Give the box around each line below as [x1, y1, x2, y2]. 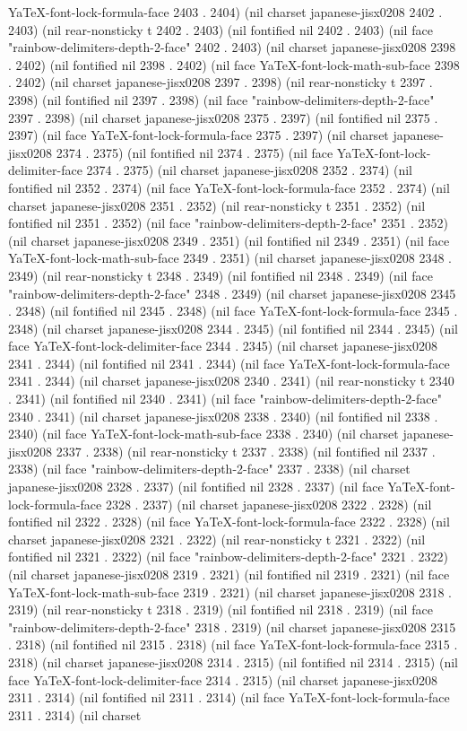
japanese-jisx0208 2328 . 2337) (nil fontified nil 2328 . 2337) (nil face [8, 477, 384, 496]
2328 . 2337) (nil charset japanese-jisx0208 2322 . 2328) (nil [105, 494, 432, 513]
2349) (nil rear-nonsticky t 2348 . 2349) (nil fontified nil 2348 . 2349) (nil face [8, 265, 433, 284]
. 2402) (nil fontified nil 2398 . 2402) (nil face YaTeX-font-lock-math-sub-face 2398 [8, 55, 460, 74]
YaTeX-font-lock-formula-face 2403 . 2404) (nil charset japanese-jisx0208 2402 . [8, 3, 443, 21]
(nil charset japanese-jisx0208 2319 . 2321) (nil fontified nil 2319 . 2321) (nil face [8, 565, 450, 583]
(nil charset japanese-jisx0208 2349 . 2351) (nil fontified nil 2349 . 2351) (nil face [8, 231, 450, 249]
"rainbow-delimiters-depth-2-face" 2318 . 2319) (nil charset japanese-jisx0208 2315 [8, 617, 456, 636]
